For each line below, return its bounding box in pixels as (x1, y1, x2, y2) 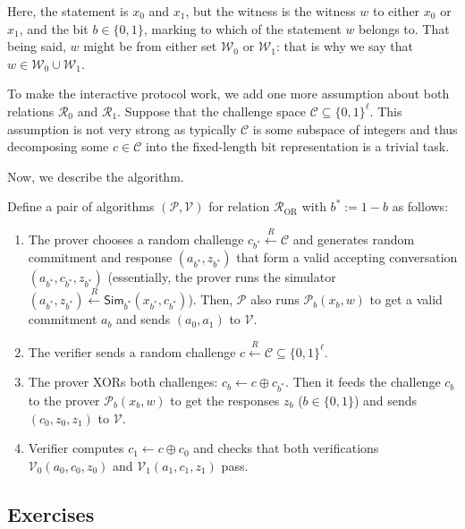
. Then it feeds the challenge (285, 372, 441, 391)
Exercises (7, 499, 95, 527)
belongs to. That (359, 19, 450, 38)
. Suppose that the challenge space (117, 101, 307, 120)
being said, (7, 37, 66, 55)
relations (7, 101, 55, 120)
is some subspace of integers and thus (252, 119, 458, 138)
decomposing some (7, 137, 109, 156)
